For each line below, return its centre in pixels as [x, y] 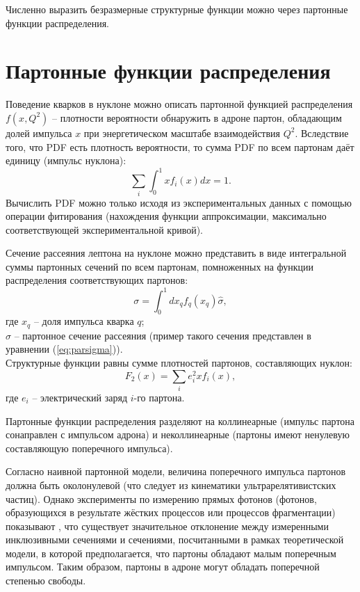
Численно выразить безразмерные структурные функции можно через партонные [177, 9]
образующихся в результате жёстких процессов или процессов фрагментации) [171, 512]
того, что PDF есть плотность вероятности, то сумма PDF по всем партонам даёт [180, 146]
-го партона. [159, 397]
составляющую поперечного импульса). [89, 448]
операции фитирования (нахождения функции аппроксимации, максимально [166, 216]
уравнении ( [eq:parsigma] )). [64, 349]
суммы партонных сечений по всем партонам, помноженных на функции [160, 266]
